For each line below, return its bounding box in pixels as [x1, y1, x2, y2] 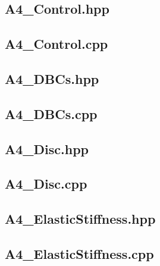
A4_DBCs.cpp [5, 104, 98, 123]
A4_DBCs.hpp [5, 69, 99, 87]
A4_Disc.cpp [5, 174, 87, 193]
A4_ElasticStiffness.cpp [5, 244, 154, 262]
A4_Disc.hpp [5, 139, 89, 158]
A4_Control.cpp [5, 35, 108, 53]
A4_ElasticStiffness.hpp [5, 209, 156, 228]
